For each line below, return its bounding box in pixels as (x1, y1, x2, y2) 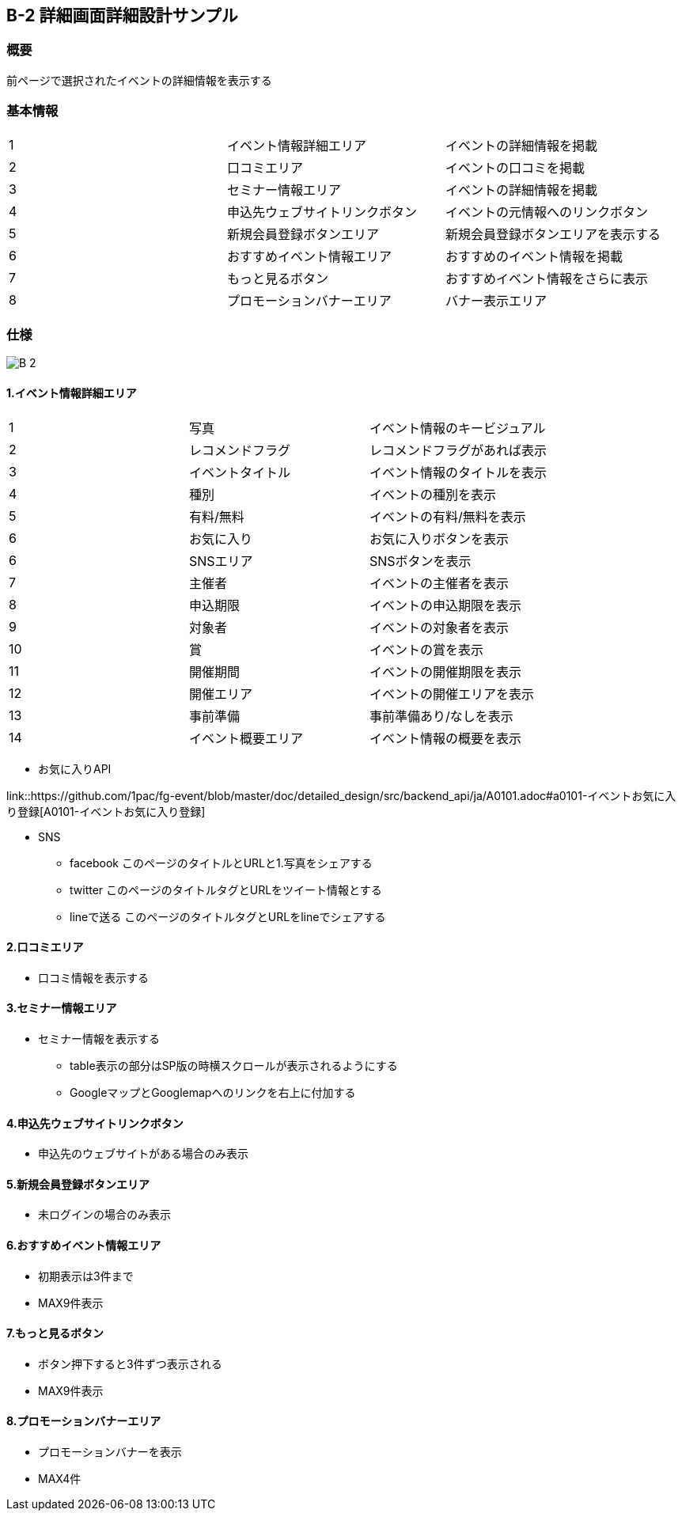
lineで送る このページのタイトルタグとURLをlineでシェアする (70, 909, 386, 923)
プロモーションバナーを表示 (38, 1445, 182, 1459)
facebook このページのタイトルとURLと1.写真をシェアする (70, 855, 373, 870)
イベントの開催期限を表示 (369, 663, 522, 680)
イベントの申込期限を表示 (369, 597, 522, 613)
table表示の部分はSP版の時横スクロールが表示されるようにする (70, 1058, 398, 1072)
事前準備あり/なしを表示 (369, 707, 513, 724)
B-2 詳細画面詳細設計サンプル (6, 6, 238, 25)
